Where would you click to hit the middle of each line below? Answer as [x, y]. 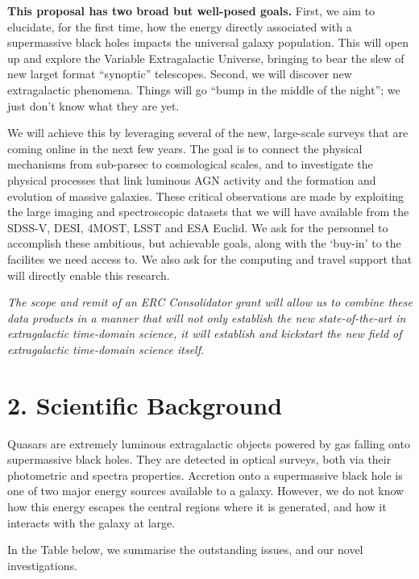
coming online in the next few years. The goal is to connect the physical [185, 148]
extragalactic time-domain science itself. [106, 349]
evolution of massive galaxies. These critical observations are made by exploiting [206, 196]
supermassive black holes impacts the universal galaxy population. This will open [208, 42]
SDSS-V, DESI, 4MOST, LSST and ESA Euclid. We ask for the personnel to [198, 227]
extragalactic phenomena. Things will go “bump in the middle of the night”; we [204, 89]
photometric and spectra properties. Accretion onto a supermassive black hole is [205, 475]
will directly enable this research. [89, 275]
